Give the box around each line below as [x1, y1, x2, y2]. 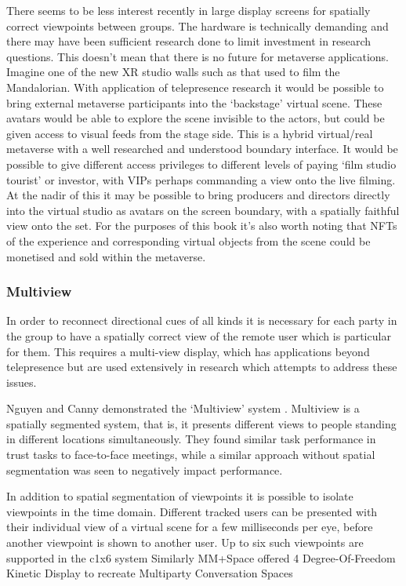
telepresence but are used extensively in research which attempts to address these [6, 359, 397, 375]
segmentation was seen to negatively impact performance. [6, 461, 283, 478]
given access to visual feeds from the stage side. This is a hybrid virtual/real [6, 125, 373, 141]
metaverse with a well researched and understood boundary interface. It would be [6, 140, 398, 157]
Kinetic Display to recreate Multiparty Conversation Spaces [6, 565, 293, 581]
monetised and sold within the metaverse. [6, 248, 206, 264]
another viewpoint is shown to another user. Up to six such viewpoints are [6, 534, 364, 551]
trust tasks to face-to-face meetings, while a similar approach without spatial [6, 446, 375, 463]
